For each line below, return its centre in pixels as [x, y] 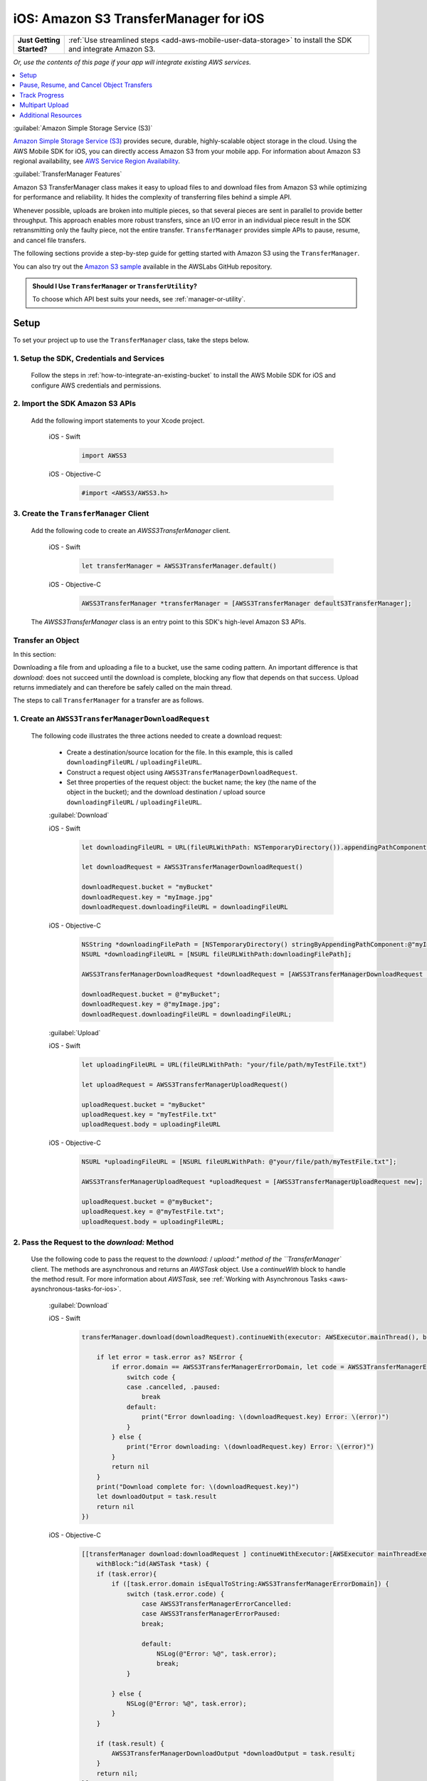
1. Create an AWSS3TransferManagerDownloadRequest [111, 719]
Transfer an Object [46, 640]
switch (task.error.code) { [175, 1594]
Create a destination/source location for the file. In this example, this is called [180, 752]
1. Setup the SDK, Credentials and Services [89, 358]
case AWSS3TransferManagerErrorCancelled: [216, 1604]
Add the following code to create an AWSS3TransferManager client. [131, 531]
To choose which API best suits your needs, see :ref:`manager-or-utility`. [139, 299]
